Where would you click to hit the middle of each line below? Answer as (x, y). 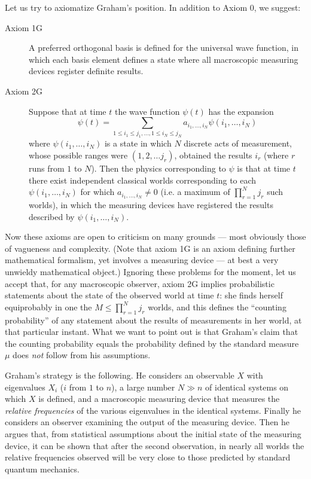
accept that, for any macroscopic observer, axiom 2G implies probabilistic (140, 283)
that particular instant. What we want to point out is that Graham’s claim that (152, 332)
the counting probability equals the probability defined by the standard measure (152, 343)
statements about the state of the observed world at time (109, 295)
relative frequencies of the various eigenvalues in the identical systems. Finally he (153, 410)
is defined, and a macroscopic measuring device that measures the (159, 399)
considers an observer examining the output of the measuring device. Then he (147, 422)
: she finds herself (251, 295)
